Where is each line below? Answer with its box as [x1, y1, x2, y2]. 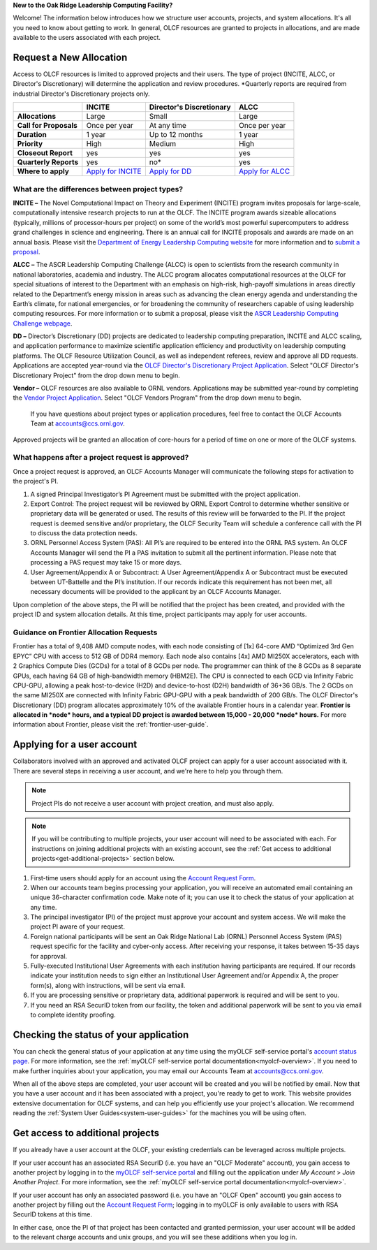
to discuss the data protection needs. [30, 529, 138, 537]
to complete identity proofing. [30, 1010, 116, 1019]
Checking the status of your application [13, 1029, 189, 1040]
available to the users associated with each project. [13, 34, 161, 42]
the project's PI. [13, 477, 59, 486]
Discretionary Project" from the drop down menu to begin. [13, 371, 181, 379]
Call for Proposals [17, 121, 78, 131]
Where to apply [17, 166, 70, 176]
